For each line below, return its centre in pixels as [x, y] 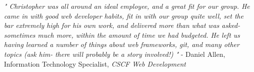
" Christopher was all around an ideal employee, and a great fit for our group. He [127, 6]
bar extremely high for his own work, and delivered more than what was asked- [122, 25]
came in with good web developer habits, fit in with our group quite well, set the [124, 15]
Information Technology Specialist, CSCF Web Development [95, 63]
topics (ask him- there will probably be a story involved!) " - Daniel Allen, [115, 54]
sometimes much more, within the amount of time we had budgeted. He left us [122, 35]
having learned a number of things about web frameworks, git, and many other [122, 44]
